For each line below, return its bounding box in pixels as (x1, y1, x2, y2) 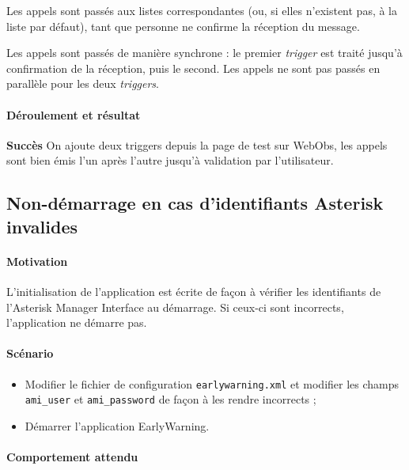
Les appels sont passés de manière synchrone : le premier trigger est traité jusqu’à (6, 44, 403, 61)
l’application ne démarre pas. (6, 314, 147, 331)
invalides (6, 214, 78, 238)
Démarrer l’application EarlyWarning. (25, 417, 210, 434)
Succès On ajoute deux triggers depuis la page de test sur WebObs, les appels (6, 136, 388, 153)
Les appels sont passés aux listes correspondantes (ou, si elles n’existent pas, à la (6, 2, 398, 18)
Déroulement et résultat (6, 106, 141, 123)
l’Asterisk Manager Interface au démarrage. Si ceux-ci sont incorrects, (6, 298, 344, 315)
